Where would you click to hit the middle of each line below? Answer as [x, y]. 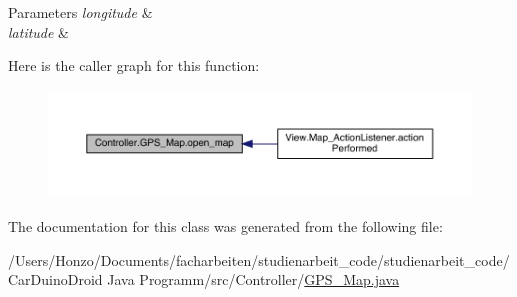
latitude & [39, 31]
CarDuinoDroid [55, 279]
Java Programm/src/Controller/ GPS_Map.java [253, 279]
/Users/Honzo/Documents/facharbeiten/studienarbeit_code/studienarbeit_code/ [259, 259]
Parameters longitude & [80, 12]
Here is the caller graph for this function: [134, 65]
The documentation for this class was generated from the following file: [225, 226]
